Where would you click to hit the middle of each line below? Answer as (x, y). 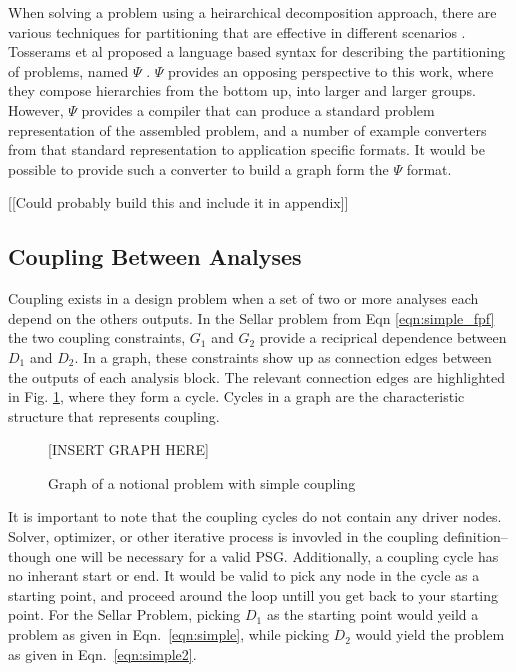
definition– (475, 536)
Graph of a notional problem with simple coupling (202, 482)
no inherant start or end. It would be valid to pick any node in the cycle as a (244, 575)
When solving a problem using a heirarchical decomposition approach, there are (252, 12)
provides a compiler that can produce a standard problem (258, 109)
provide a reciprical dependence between (383, 337)
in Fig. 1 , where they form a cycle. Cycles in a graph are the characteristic (236, 396)
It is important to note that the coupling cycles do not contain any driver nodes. (255, 516)
